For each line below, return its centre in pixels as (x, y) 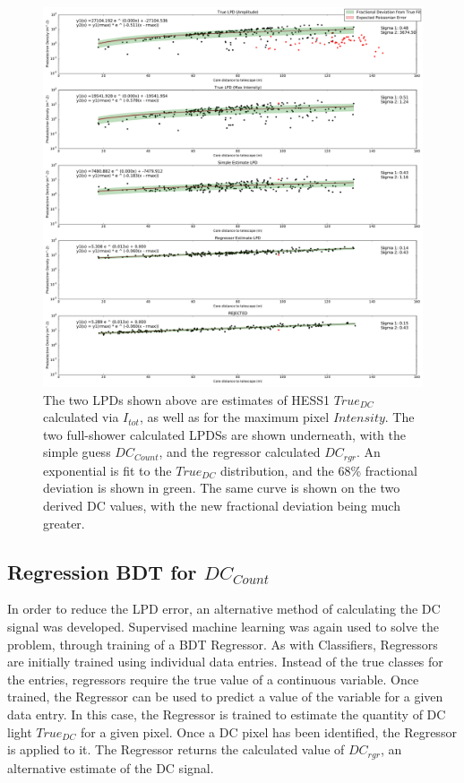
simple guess (77, 452)
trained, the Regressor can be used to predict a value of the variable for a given (225, 697)
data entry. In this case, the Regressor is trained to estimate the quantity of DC (227, 714)
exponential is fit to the (107, 470)
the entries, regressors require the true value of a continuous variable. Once (213, 679)
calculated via (81, 417)
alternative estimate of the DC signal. (111, 767)
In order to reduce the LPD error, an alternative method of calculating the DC (224, 609)
